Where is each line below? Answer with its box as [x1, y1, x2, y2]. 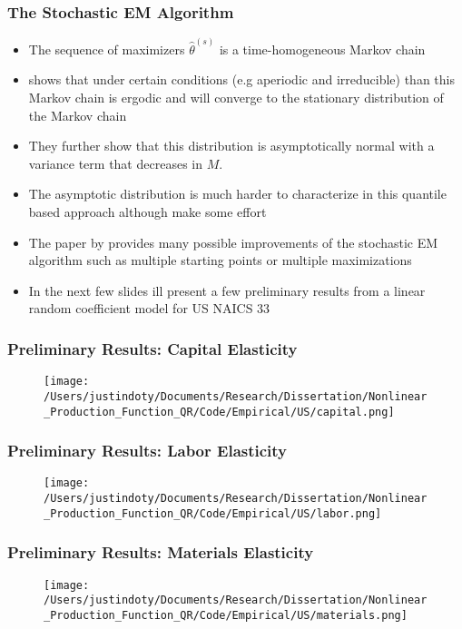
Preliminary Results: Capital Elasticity [7, 337, 298, 359]
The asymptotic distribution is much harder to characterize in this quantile [28, 184, 447, 203]
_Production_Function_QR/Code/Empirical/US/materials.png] [44, 608, 408, 622]
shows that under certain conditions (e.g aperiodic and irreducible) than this [28, 70, 455, 89]
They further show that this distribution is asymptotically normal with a [28, 136, 435, 155]
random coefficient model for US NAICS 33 [28, 299, 270, 318]
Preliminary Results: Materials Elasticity [7, 541, 314, 564]
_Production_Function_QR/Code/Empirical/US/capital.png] [44, 405, 395, 418]
